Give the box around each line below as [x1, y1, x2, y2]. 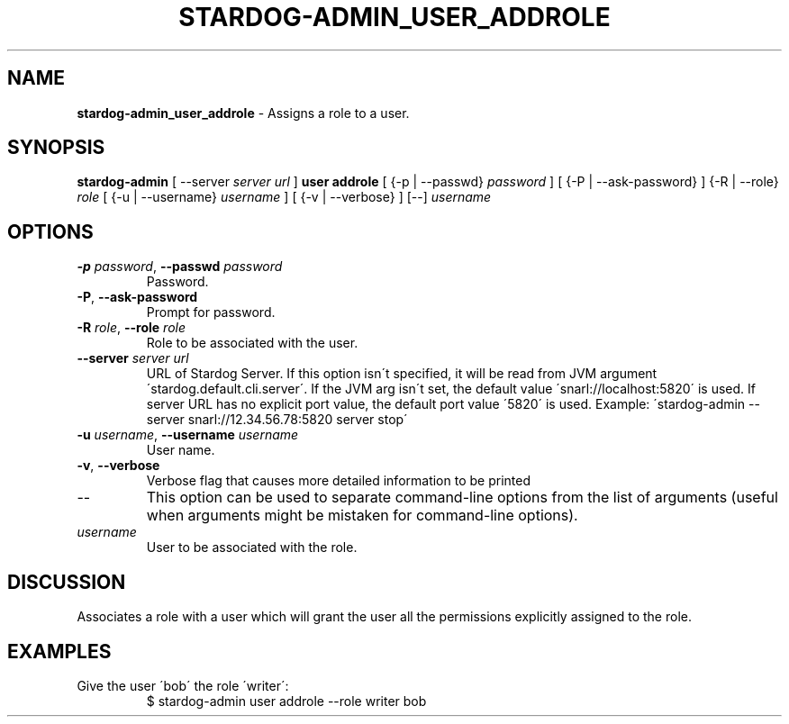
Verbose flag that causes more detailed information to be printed [146, 473, 531, 489]
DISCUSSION [7, 570, 126, 593]
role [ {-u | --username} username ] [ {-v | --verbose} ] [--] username [77, 189, 492, 205]
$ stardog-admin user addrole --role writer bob [146, 692, 427, 709]
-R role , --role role [77, 320, 186, 336]
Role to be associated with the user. [146, 335, 358, 351]
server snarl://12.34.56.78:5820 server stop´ [146, 412, 408, 428]
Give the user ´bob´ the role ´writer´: [77, 677, 289, 693]
